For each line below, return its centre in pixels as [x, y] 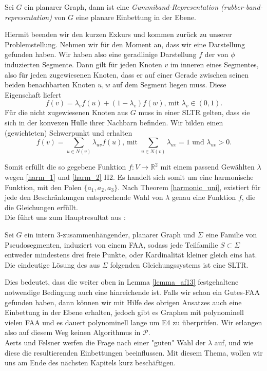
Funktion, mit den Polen [43, 187]
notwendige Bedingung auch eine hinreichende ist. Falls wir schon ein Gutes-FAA [132, 292]
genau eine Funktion [204, 197]
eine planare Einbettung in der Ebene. [136, 17]
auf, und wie [234, 342]
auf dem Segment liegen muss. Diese [169, 85]
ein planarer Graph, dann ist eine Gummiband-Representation [121, 7]
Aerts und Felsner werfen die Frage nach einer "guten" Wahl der [105, 342]
